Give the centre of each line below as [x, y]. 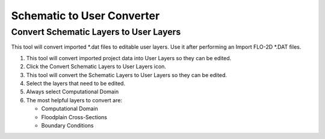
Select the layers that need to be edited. [76, 83]
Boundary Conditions [67, 125]
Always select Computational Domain [73, 92]
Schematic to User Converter [85, 16]
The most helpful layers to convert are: [74, 100]
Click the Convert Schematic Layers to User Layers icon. [96, 67]
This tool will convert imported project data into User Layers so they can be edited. [129, 58]
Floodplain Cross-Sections [74, 117]
